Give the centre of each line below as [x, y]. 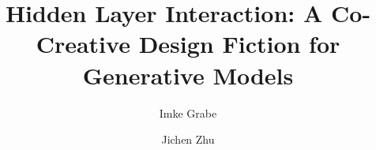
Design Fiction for [239, 44]
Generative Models [188, 75]
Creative [83, 44]
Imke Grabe [188, 112]
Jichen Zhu [188, 139]
